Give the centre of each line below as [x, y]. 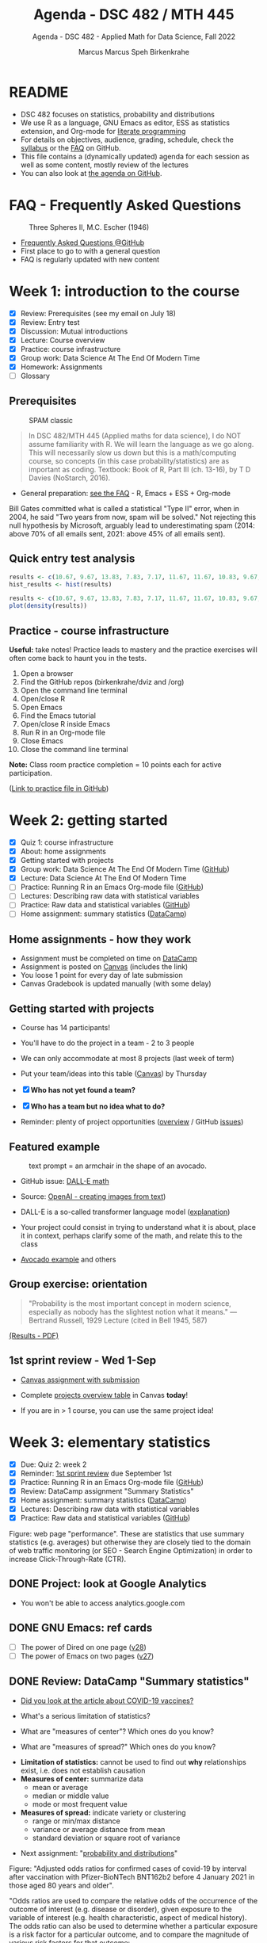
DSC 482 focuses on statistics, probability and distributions [117, 114]
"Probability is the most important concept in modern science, [130, 1303]
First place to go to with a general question [90, 250]
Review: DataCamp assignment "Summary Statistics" [107, 1491]
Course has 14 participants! [65, 1028]
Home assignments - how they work [100, 939]
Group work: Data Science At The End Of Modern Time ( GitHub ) [125, 869]
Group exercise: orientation [78, 1284]
